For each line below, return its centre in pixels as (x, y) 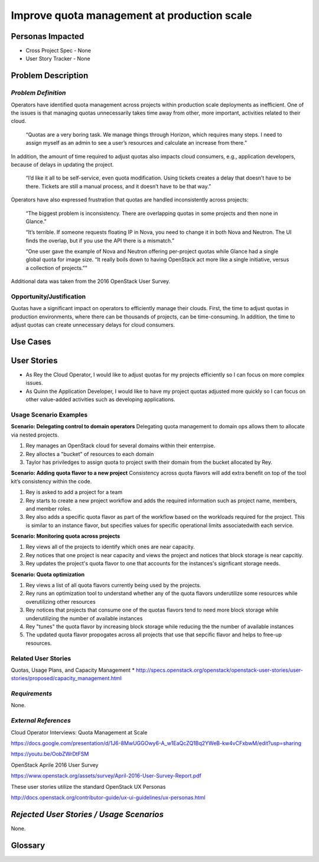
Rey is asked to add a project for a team (74, 492)
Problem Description (50, 76)
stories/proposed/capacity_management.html (66, 678)
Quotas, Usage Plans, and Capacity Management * (73, 670)
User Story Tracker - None (58, 58)
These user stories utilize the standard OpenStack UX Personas (88, 786)
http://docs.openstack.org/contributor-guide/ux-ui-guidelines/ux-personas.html (108, 797)
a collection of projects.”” (57, 268)
